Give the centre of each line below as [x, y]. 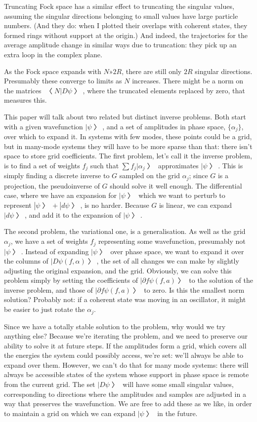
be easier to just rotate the [44, 309]
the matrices [23, 90]
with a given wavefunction [43, 126]
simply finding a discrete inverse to [57, 175]
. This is [231, 165]
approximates [178, 165]
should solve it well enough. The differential [176, 185]
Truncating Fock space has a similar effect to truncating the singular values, [119, 6]
